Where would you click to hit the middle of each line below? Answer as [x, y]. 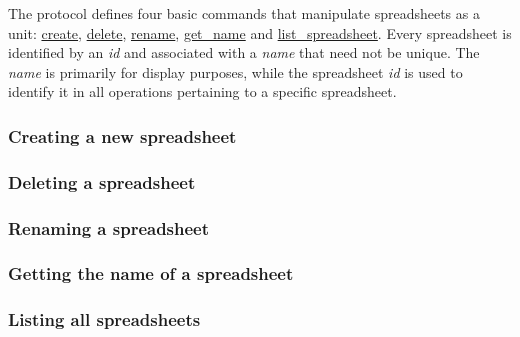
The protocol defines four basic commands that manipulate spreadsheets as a [244, 13]
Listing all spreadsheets [104, 319]
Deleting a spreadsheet [102, 181]
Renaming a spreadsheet [109, 227]
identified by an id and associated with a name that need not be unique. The [244, 52]
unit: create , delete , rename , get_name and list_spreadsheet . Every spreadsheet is [260, 32]
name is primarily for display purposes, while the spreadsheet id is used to [235, 71]
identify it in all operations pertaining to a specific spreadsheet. [202, 91]
